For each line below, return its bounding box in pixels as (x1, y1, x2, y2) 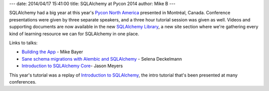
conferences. (9, 79, 37, 85)
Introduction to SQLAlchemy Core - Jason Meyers (21, 63, 123, 69)
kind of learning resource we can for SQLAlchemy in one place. (9, 30, 139, 37)
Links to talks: (9, 40, 38, 46)
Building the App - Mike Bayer (21, 49, 83, 55)
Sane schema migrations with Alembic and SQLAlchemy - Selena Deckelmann (21, 56, 182, 62)
